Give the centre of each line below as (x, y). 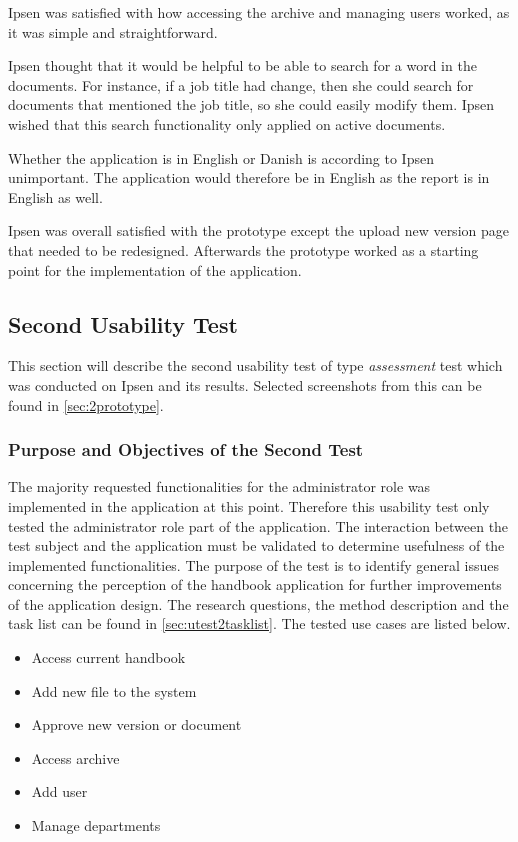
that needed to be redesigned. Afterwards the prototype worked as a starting (243, 249)
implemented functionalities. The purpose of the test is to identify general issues (253, 564)
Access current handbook (108, 657)
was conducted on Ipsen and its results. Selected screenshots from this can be (245, 384)
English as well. (55, 196)
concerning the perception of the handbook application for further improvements (255, 584)
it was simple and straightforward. (113, 31)
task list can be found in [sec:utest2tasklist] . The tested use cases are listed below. (259, 623)
